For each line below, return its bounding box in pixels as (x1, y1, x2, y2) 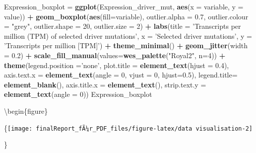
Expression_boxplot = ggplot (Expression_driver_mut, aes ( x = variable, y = (4, 1, 244, 11)
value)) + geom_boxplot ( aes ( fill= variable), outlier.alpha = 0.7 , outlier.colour (4, 11, 249, 21)
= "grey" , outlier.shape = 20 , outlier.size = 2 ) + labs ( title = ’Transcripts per (4, 21, 241, 31)
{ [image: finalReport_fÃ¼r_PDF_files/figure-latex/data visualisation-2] (4, 122, 253, 133)
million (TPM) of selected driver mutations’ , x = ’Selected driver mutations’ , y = (4, 30, 252, 41)
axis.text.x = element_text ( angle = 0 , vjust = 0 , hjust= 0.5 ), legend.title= (4, 70, 238, 80)
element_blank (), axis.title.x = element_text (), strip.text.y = (4, 79, 206, 89)
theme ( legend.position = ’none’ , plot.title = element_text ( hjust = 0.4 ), (4, 60, 229, 70)
